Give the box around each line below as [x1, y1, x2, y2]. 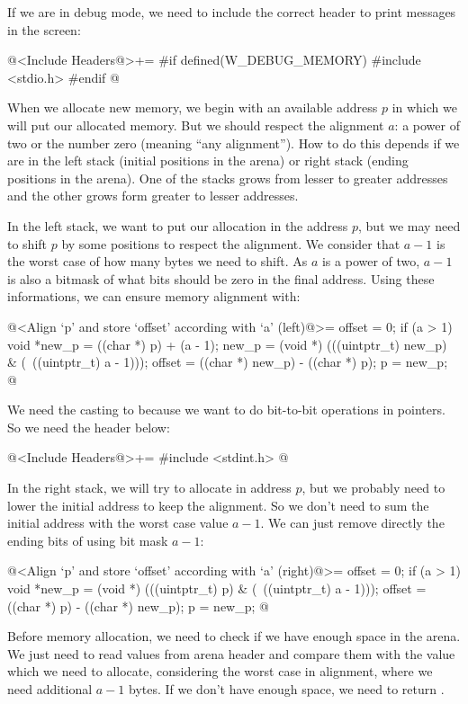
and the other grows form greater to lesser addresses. [7, 186, 299, 205]
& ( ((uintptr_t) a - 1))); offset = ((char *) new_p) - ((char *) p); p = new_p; [7, 352, 448, 371]
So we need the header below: [7, 417, 170, 436]
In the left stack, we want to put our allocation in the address [7, 216, 348, 235]
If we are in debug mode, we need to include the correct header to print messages [7, 3, 456, 21]
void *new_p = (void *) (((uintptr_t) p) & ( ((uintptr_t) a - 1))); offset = [7, 579, 427, 598]
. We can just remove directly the [260, 513, 445, 532]
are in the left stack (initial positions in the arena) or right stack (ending [7, 151, 409, 170]
